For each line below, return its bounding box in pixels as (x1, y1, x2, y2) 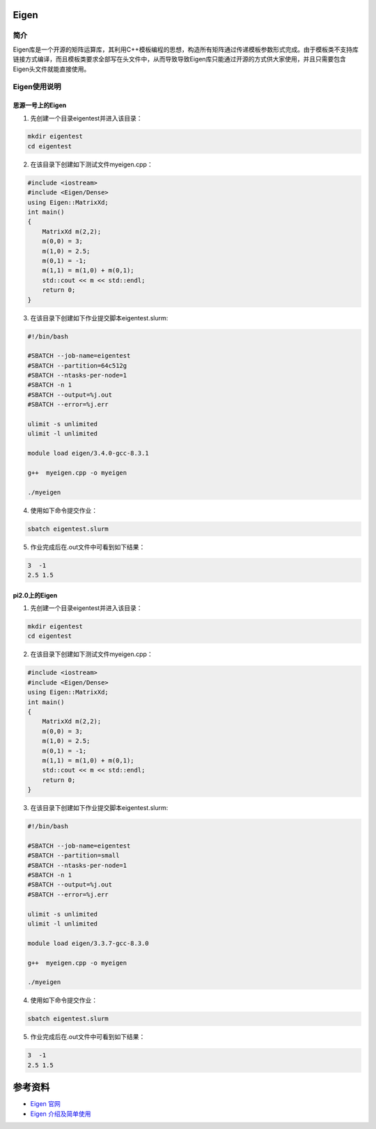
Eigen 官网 (30, 1100, 61, 1108)
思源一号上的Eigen (13, 101, 67, 109)
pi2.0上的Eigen (13, 591, 58, 599)
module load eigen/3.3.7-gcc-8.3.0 (27, 939, 149, 947)
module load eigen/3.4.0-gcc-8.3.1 (27, 449, 149, 458)
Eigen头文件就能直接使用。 (13, 65, 91, 73)
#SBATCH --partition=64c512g (27, 361, 127, 369)
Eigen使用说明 (13, 82, 62, 92)
